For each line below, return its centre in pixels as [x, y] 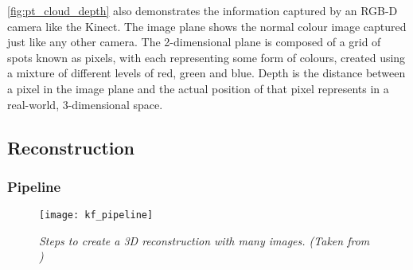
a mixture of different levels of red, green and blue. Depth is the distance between [206, 73]
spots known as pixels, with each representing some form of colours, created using [206, 57]
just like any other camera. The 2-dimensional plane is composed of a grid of [194, 42]
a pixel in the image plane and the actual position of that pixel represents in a [198, 88]
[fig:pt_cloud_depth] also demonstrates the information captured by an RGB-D [203, 10]
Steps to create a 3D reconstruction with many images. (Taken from [205, 240]
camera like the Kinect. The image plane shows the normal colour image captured [207, 26]
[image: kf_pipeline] [96, 215]
